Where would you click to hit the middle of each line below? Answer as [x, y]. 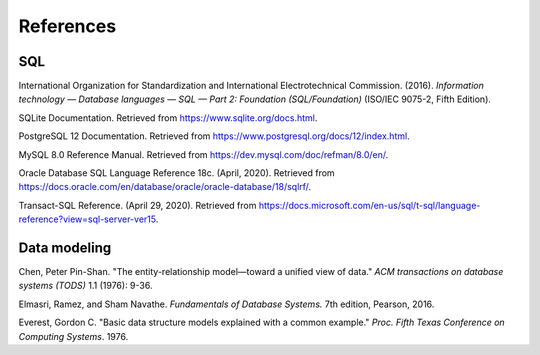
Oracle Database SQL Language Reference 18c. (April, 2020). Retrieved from [176, 173]
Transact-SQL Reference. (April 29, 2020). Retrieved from [137, 205]
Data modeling [65, 248]
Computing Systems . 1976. [73, 336]
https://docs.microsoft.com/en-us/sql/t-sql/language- [369, 205]
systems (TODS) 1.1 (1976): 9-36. [85, 286]
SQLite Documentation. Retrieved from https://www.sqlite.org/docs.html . [168, 117]
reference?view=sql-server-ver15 [87, 219]
